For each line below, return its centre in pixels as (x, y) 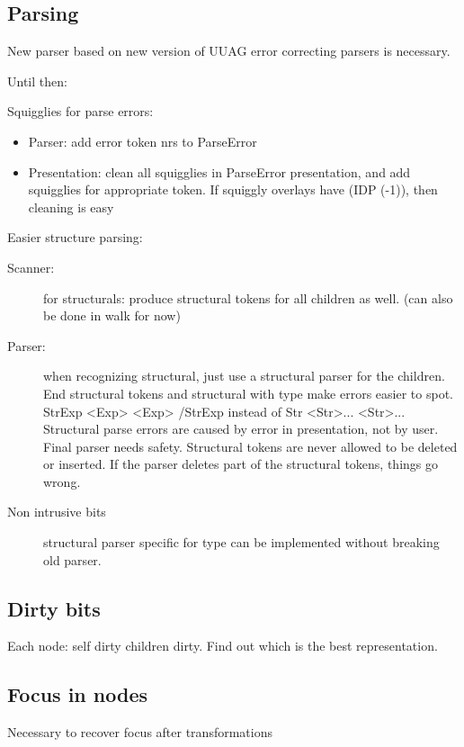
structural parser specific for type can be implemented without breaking (241, 542)
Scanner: (31, 267)
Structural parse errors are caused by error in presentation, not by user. (241, 429)
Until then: (37, 81)
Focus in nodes (78, 694)
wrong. (62, 481)
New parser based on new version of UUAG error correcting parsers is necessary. (229, 51)
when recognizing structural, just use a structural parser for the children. (244, 376)
